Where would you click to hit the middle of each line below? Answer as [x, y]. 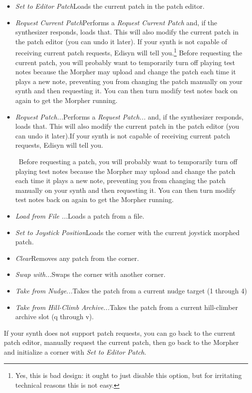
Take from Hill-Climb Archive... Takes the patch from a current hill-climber [126, 307]
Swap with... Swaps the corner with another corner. [90, 274]
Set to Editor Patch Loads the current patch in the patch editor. [110, 6]
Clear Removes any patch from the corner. [77, 258]
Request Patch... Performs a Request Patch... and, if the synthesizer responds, [129, 116]
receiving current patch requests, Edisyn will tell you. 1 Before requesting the [129, 52]
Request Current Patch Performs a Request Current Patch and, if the [116, 22]
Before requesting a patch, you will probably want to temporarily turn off [128, 161]
